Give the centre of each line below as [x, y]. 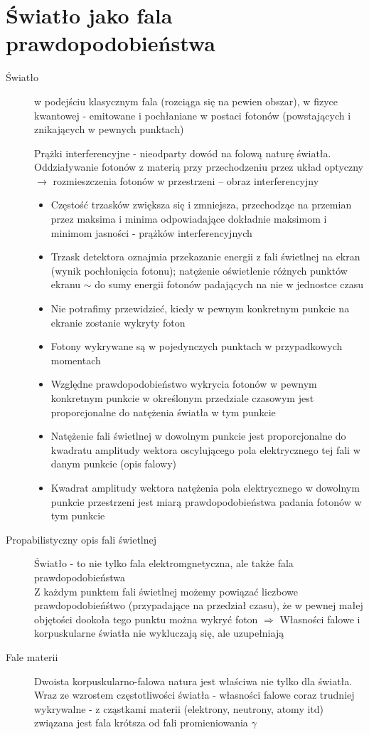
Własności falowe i [320, 619]
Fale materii [32, 656]
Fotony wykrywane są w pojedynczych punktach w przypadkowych [197, 346]
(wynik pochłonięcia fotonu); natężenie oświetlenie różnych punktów [199, 270]
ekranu [66, 284]
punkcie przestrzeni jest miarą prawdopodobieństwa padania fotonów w [206, 501]
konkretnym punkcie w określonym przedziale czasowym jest [182, 398]
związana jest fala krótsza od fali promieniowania [141, 723]
